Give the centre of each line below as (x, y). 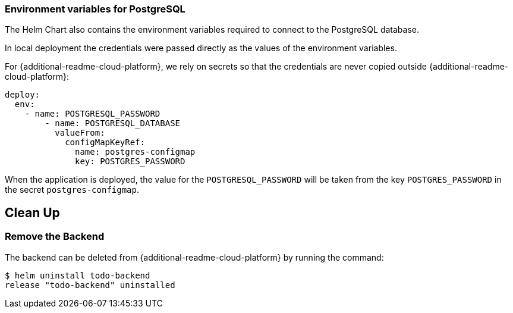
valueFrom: (80, 133)
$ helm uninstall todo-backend (78, 275)
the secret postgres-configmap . (72, 190)
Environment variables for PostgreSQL (95, 9)
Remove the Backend (55, 237)
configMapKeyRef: (105, 143)
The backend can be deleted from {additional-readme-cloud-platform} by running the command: (194, 257)
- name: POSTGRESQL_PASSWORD (92, 114)
